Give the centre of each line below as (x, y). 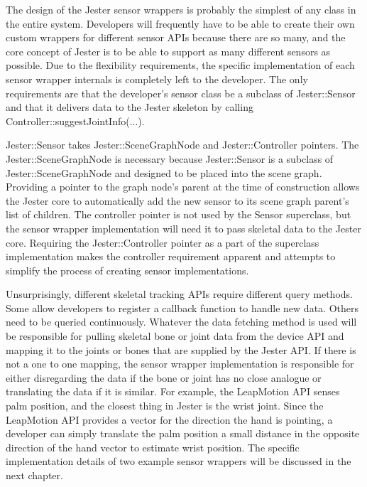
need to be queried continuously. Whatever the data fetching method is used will (181, 322)
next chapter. (34, 475)
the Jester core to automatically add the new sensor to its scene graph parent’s (177, 200)
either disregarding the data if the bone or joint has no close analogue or (164, 377)
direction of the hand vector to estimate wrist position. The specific (153, 447)
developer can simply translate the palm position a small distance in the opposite (183, 433)
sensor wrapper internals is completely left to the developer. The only (157, 79)
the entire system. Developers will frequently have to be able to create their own (180, 23)
